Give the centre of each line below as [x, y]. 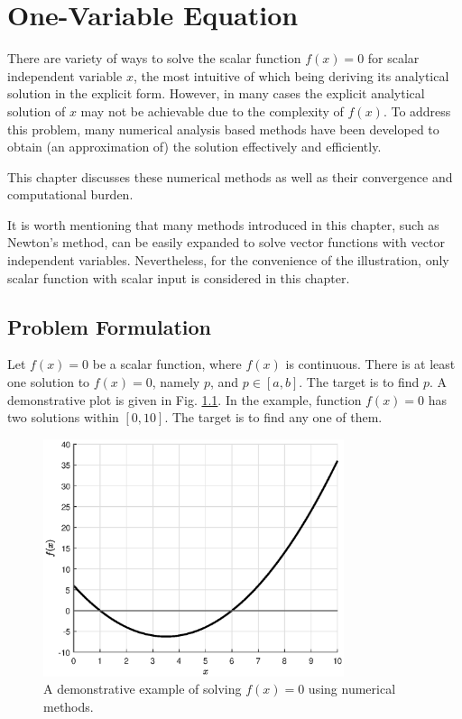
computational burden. [70, 194]
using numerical [352, 689]
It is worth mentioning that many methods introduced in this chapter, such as [223, 224]
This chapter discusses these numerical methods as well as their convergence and [230, 176]
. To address [417, 111]
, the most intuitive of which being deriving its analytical [291, 75]
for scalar [393, 58]
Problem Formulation [109, 326]
